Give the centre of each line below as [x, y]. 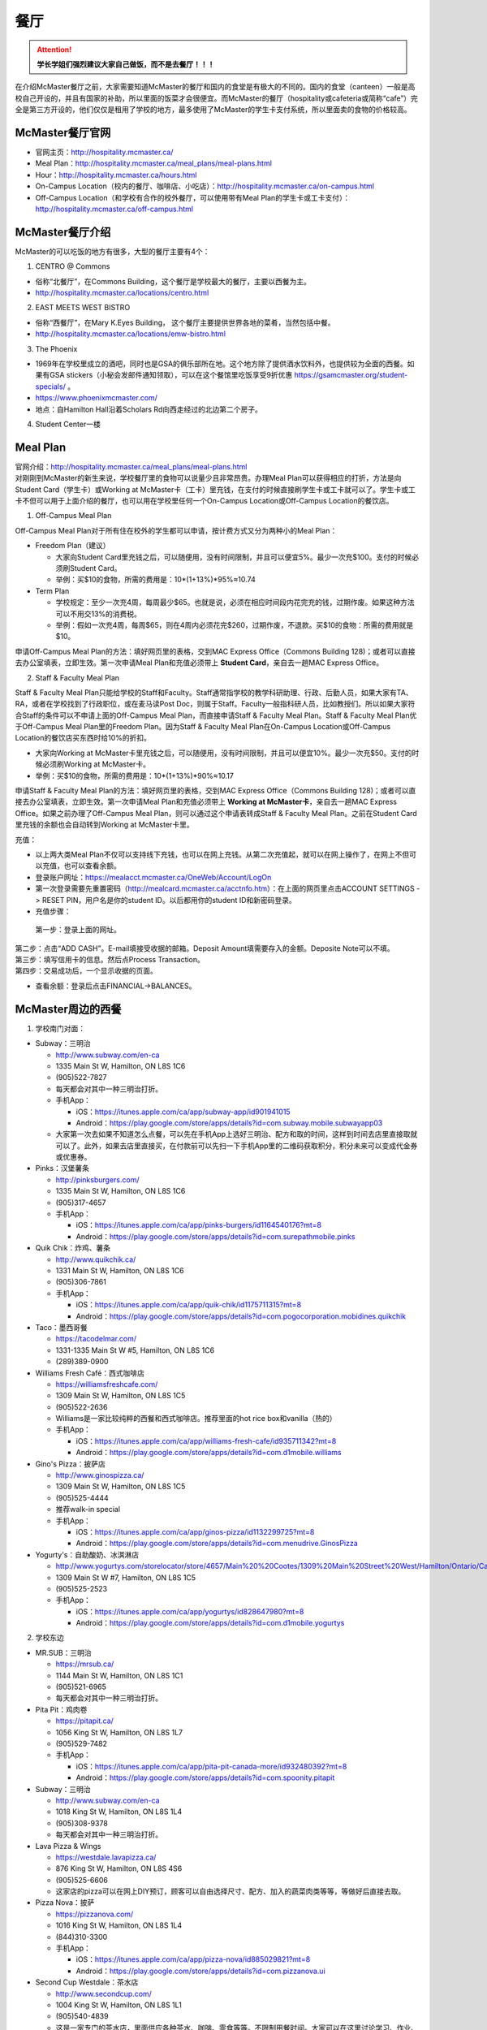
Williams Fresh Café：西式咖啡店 [90, 1373]
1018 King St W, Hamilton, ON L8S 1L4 [119, 1812]
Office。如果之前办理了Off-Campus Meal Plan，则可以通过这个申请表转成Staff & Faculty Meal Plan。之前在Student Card [216, 813]
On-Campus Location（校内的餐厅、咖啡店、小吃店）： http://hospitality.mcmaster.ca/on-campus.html [205, 186]
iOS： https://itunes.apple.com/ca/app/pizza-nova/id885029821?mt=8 [193, 1959]
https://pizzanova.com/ [95, 1914]
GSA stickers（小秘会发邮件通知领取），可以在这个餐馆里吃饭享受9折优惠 [171, 375]
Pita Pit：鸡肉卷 [61, 1709]
